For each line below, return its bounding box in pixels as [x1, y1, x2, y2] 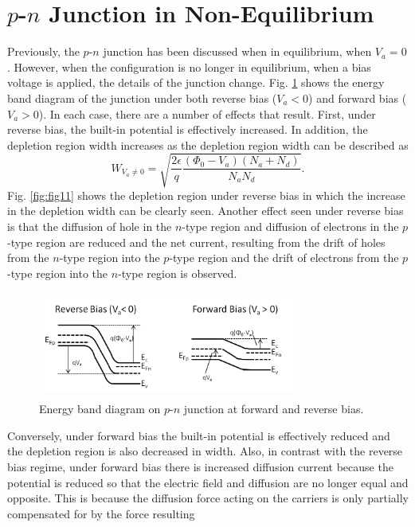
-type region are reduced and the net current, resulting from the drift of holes [7, 233, 386, 250]
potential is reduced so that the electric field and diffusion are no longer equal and [7, 474, 409, 490]
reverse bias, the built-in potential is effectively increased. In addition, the [7, 121, 368, 138]
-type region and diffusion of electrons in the [182, 218, 399, 235]
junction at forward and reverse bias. [183, 400, 364, 417]
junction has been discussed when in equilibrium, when [103, 43, 372, 60]
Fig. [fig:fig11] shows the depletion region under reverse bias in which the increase [7, 186, 405, 203]
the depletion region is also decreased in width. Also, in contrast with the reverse [7, 443, 403, 459]
